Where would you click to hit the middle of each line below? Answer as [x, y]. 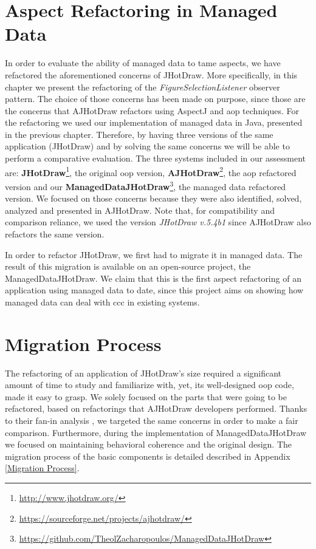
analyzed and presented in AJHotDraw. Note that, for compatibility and [140, 210]
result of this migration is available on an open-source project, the [128, 266]
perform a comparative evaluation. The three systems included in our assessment [155, 158]
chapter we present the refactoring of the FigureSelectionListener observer [143, 87]
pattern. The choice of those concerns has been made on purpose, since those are [155, 99]
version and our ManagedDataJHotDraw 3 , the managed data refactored [146, 185]
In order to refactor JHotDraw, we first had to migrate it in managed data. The [154, 254]
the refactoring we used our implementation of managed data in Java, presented [154, 122]
